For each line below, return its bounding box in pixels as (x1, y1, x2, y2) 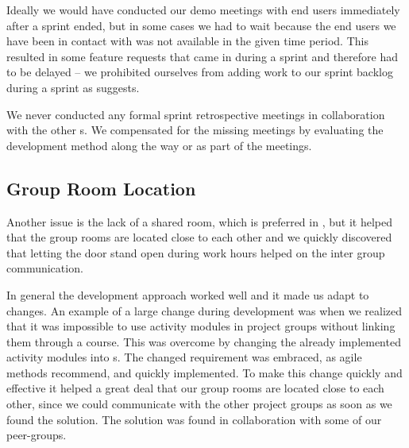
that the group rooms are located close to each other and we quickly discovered (6, 229, 392, 245)
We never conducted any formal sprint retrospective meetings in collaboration (6, 106, 385, 122)
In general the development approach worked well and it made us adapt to (6, 286, 369, 303)
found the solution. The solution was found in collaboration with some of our (6, 411, 382, 427)
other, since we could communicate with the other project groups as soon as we (6, 396, 392, 412)
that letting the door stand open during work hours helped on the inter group (6, 244, 385, 261)
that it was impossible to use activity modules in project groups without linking (6, 318, 395, 334)
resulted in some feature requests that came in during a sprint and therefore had (6, 48, 398, 64)
